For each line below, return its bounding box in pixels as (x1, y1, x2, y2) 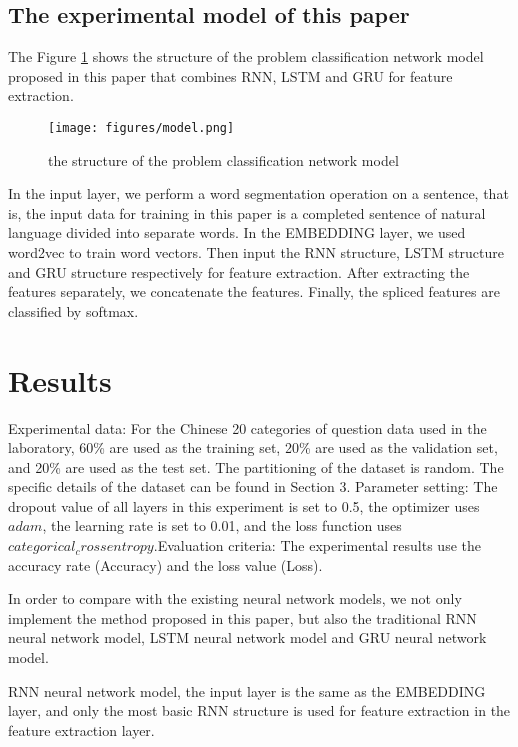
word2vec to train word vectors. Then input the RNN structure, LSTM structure (8, 242, 505, 263)
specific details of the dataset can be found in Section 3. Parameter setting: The (8, 476, 498, 497)
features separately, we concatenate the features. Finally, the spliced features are (8, 281, 500, 302)
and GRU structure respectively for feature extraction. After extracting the (8, 261, 470, 282)
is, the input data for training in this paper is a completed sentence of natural (8, 202, 486, 223)
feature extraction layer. (8, 719, 155, 740)
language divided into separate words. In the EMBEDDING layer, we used (8, 222, 466, 243)
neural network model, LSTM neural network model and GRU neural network (8, 627, 487, 648)
